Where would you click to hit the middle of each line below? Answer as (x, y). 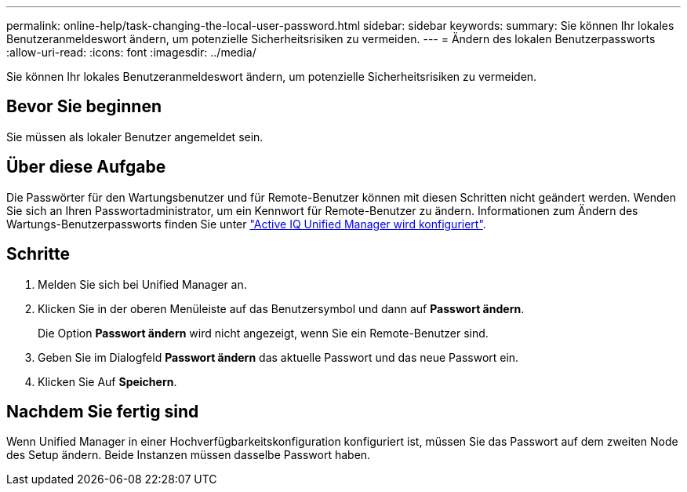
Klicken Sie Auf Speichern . (107, 381)
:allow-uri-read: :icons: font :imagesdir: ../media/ (131, 52)
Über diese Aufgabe (86, 167)
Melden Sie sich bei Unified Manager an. (142, 284)
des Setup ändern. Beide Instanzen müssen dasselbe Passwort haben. (189, 455)
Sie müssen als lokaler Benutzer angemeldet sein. (135, 137)
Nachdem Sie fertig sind (103, 411)
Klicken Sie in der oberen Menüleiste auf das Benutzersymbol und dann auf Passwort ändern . (281, 308)
